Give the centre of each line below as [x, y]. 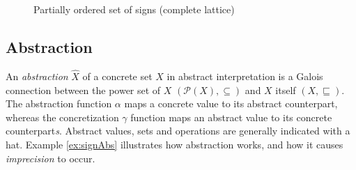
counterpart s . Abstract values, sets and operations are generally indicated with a [178, 131]
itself [286, 90]
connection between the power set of [83, 90]
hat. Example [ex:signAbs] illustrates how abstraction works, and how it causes [175, 144]
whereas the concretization [62, 117]
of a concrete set [117, 76]
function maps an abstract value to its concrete [231, 117]
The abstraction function [59, 103]
